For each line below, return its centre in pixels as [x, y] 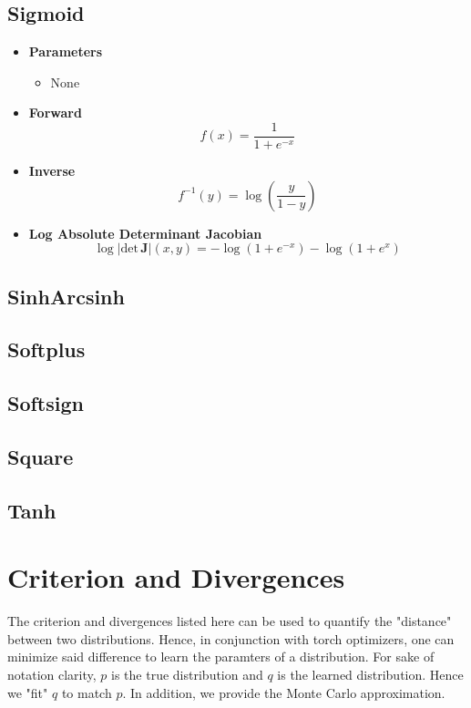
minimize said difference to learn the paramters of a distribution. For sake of [221, 657]
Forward [55, 113]
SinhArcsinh [66, 296]
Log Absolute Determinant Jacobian [145, 233]
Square [41, 456]
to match [87, 692]
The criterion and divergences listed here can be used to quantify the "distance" [230, 621]
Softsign [46, 403]
